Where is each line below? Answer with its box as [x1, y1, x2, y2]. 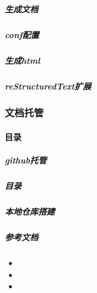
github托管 [5, 154, 47, 166]
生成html [5, 54, 40, 66]
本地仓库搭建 [5, 205, 55, 218]
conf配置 [5, 28, 39, 41]
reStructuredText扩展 [5, 79, 92, 92]
